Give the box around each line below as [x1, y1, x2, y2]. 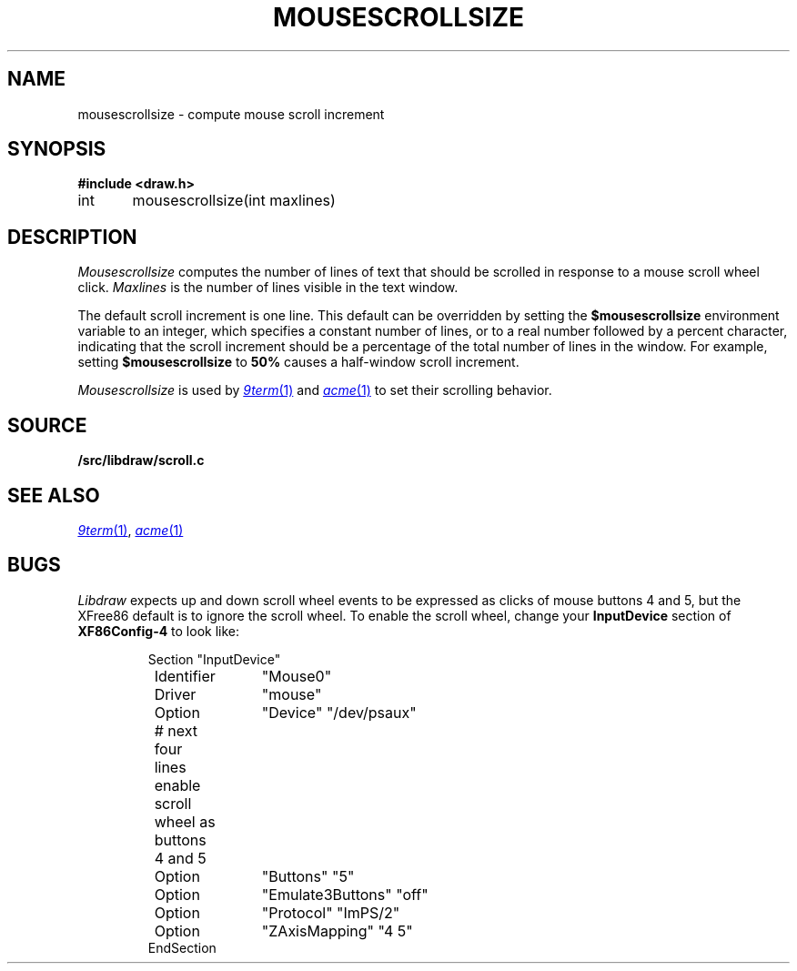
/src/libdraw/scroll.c [77, 452, 205, 469]
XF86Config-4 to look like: [77, 622, 240, 639]
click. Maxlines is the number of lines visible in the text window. [77, 279, 459, 296]
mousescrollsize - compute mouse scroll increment [77, 106, 385, 122]
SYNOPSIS [7, 137, 106, 161]
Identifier [154, 666, 216, 685]
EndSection [147, 939, 217, 956]
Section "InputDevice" [147, 651, 281, 667]
